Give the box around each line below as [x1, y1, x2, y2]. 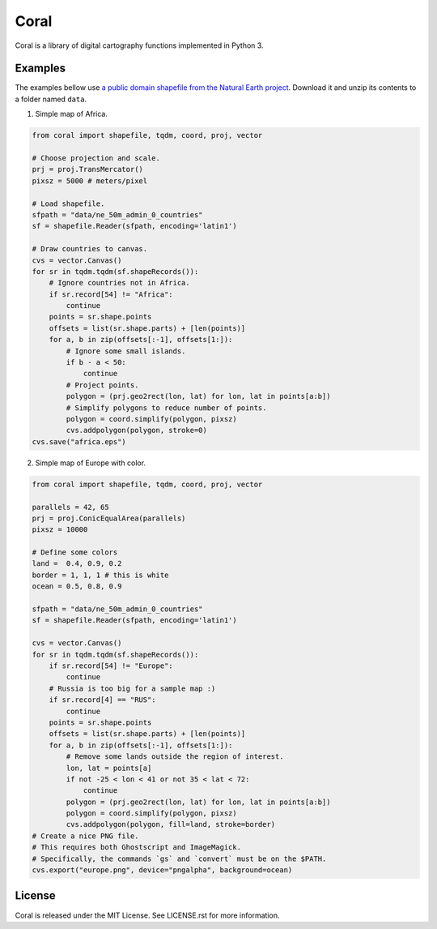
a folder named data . [15, 94, 87, 104]
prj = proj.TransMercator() [32, 165, 143, 174]
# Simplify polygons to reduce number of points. [66, 403, 267, 413]
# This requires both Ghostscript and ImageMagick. [32, 843, 242, 852]
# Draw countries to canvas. [32, 244, 148, 254]
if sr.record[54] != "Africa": [49, 289, 173, 299]
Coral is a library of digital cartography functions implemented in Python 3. [15, 41, 264, 50]
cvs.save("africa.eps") [32, 437, 127, 446]
